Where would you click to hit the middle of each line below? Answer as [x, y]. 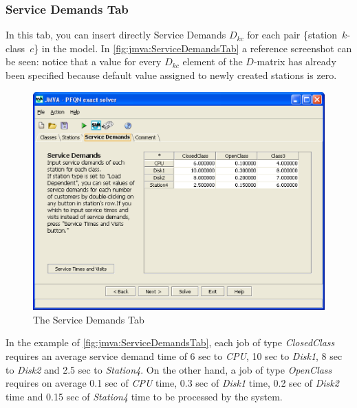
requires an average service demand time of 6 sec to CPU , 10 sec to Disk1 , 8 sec [174, 355]
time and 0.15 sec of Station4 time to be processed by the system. [144, 396]
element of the [213, 61]
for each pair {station [292, 35]
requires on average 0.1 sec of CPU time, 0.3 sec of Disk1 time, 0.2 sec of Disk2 [172, 383]
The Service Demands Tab [89, 319]
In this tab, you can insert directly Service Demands [116, 35]
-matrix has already [295, 61]
